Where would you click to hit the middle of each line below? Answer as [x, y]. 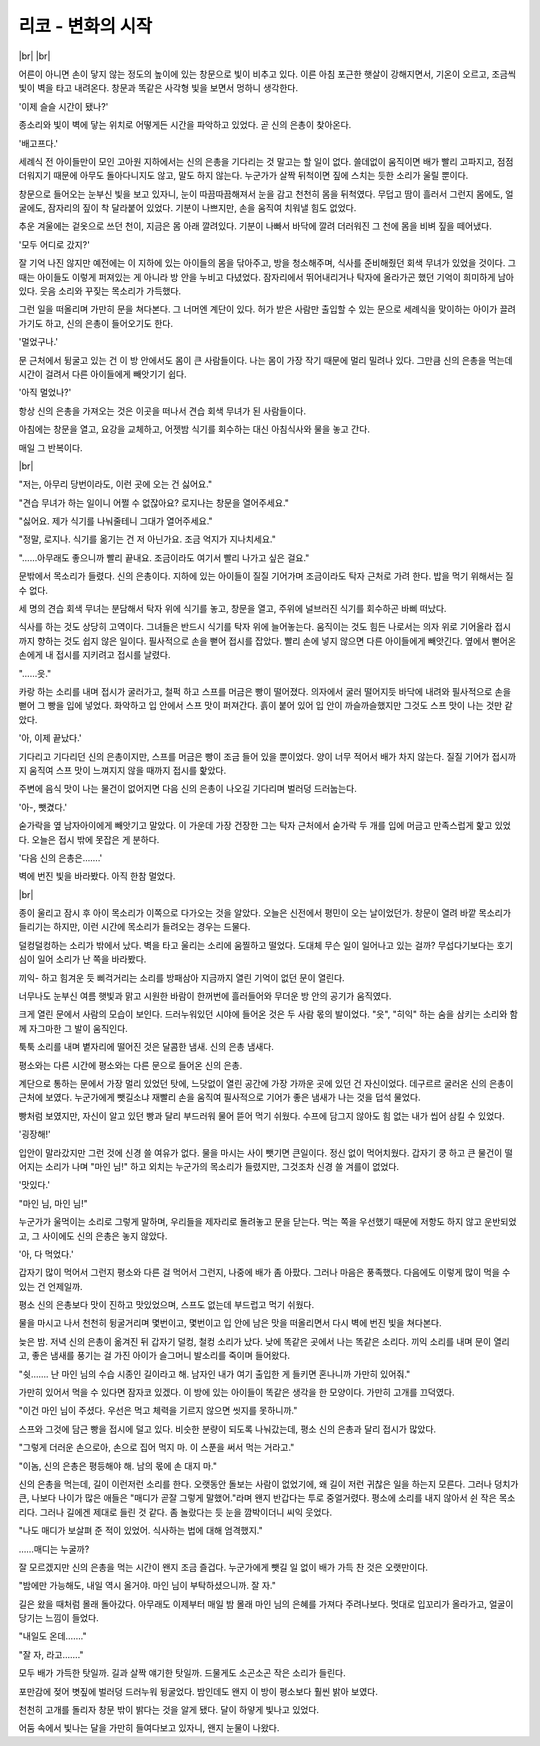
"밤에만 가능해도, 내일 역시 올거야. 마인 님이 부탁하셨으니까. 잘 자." [147, 1586]
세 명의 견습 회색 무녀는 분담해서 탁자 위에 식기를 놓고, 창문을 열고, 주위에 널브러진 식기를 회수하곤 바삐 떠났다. [232, 609]
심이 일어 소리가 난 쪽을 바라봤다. [82, 959]
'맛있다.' [34, 1185]
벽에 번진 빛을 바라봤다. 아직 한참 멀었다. [97, 876]
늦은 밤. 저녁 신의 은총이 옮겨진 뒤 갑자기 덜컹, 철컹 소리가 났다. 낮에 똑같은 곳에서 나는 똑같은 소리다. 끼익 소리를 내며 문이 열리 [264, 1341]
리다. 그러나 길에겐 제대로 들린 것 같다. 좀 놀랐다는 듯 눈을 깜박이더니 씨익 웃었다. [175, 1512]
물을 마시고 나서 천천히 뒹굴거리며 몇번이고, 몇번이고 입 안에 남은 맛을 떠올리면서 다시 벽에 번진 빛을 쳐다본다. [230, 1323]
